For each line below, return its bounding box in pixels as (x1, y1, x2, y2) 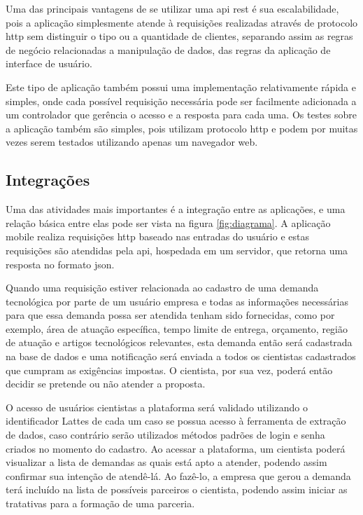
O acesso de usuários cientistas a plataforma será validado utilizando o (6, 399, 308, 414)
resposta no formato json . (6, 256, 115, 271)
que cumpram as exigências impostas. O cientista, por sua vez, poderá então (6, 362, 333, 377)
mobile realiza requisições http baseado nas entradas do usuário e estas (6, 229, 309, 244)
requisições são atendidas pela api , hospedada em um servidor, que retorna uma (6, 242, 348, 257)
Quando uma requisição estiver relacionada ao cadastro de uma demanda (6, 280, 319, 295)
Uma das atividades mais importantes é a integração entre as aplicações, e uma (6, 202, 346, 217)
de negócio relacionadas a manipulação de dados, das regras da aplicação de (6, 42, 331, 57)
